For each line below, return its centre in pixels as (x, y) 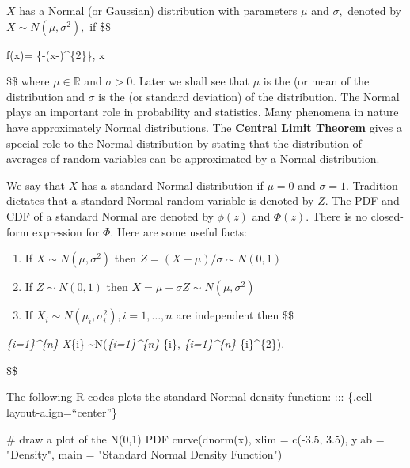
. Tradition (372, 185)
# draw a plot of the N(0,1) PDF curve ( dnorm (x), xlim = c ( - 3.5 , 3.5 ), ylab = (196, 438)
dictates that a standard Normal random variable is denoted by (160, 200)
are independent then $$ (235, 315)
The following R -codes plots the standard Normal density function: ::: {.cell (190, 396)
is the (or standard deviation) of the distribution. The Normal (249, 96)
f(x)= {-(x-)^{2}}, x (56, 54)
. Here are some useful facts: (178, 231)
